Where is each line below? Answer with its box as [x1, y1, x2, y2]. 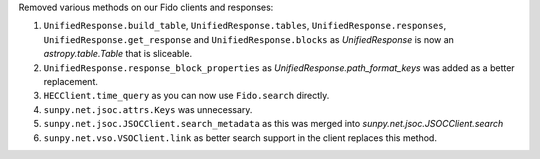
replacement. [43, 75, 99, 87]
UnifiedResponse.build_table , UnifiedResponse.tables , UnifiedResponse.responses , [43, 20, 447, 32]
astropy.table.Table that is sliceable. [43, 48, 193, 60]
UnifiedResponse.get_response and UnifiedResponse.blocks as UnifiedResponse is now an [43, 33, 455, 45]
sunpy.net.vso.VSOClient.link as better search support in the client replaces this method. [43, 131, 437, 144]
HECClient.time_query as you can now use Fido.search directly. [43, 90, 330, 102]
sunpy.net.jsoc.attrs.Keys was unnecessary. [43, 103, 253, 115]
